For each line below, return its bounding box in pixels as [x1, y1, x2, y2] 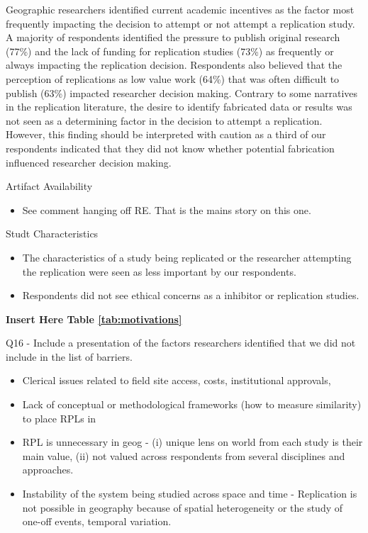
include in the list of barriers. [6, 349, 133, 364]
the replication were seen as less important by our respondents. [22, 264, 296, 279]
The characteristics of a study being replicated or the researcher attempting [22, 249, 352, 264]
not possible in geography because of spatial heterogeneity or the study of [22, 500, 343, 515]
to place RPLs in [22, 410, 96, 425]
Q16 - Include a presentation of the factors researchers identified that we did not [6, 335, 356, 350]
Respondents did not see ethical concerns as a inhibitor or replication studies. [22, 288, 359, 303]
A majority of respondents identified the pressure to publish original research [6, 30, 340, 45]
